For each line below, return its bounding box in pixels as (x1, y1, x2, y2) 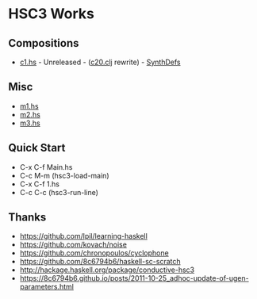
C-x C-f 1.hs (19, 179, 59, 189)
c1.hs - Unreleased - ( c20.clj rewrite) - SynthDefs (19, 57, 181, 67)
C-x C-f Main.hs (19, 162, 73, 171)
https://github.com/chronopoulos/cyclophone (19, 248, 169, 258)
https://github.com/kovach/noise (19, 240, 127, 250)
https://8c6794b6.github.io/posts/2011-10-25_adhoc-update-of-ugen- (19, 274, 249, 283)
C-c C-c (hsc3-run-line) (19, 187, 99, 197)
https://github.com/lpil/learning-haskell (19, 232, 148, 241)
